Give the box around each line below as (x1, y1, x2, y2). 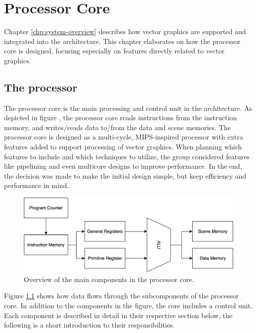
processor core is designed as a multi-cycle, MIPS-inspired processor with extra (4, 132, 243, 142)
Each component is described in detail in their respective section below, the (4, 310, 233, 320)
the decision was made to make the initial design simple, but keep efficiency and (4, 170, 247, 181)
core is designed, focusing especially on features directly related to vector (4, 46, 225, 56)
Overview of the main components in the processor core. (24, 274, 194, 284)
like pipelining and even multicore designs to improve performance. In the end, (4, 161, 242, 171)
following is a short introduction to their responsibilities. (4, 320, 175, 330)
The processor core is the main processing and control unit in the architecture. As (4, 102, 252, 113)
